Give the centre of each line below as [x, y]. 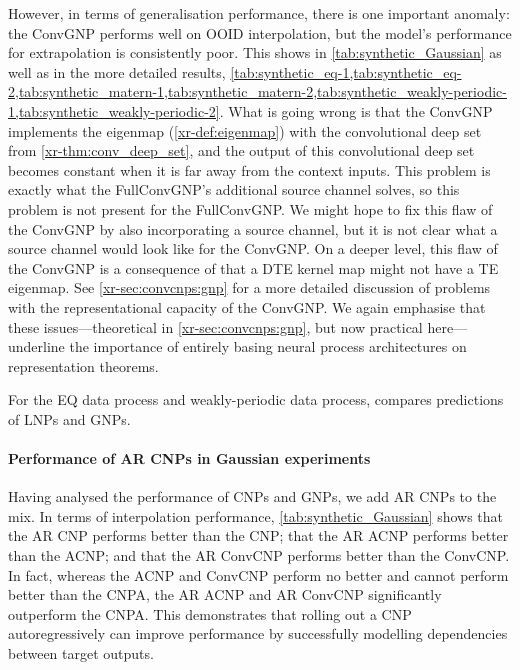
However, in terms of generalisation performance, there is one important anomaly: [259, 13]
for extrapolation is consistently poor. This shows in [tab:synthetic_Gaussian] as [255, 52]
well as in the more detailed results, [117, 71]
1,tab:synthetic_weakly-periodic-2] [114, 110]
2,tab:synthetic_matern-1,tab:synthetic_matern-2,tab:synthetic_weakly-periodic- [257, 91]
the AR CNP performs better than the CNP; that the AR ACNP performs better [258, 535]
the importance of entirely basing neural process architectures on [268, 346]
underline [36, 346]
